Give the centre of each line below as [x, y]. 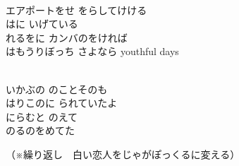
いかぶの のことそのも [57, 89]
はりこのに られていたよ [62, 103]
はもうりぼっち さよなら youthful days [92, 51]
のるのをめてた [40, 130]
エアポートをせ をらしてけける [76, 10]
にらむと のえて [42, 116]
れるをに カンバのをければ [67, 37]
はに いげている [42, 24]
